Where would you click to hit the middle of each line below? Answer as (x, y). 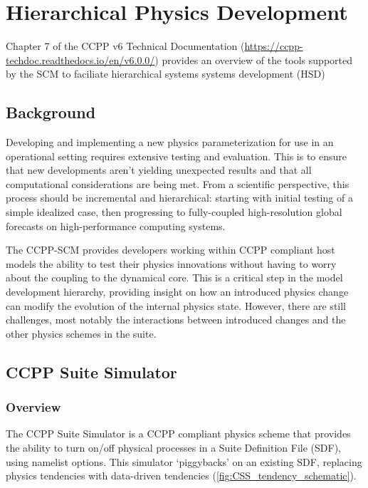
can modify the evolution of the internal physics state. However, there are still (176, 305)
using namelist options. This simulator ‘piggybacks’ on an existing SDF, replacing (184, 461)
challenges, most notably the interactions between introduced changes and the (176, 320)
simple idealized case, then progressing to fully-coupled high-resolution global (174, 212)
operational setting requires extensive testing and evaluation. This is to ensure (177, 156)
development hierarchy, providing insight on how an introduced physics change (177, 292)
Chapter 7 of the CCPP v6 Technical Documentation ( (125, 46)
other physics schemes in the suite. (81, 333)
